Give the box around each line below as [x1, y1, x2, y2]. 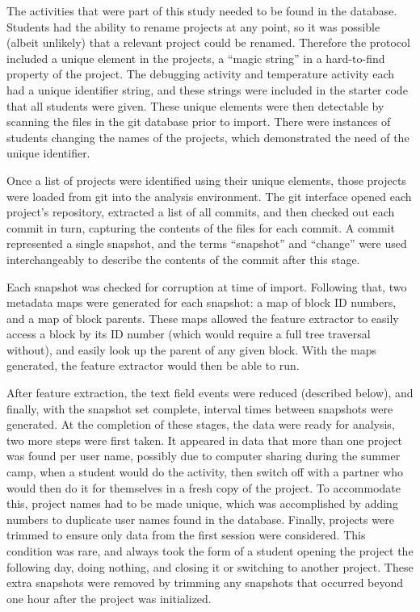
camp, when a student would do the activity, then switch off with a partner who [6, 463, 404, 480]
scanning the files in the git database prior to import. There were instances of [6, 113, 391, 130]
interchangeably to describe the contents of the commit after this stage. [6, 250, 360, 267]
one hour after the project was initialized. [6, 589, 212, 606]
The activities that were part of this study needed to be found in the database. [6, 2, 397, 19]
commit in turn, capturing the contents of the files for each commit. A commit [6, 219, 395, 236]
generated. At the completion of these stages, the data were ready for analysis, [6, 416, 395, 433]
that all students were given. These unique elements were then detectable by [6, 97, 384, 114]
